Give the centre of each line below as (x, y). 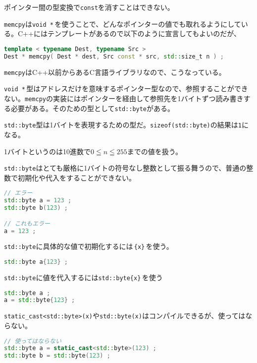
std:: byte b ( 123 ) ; (36, 208)
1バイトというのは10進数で (47, 151)
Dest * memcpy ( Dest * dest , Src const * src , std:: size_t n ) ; (114, 56)
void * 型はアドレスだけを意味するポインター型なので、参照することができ (126, 89)
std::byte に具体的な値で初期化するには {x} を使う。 (89, 246)
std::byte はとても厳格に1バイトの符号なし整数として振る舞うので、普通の (125, 168)
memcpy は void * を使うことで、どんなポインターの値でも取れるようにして (123, 24)
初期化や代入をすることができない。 (77, 177)
